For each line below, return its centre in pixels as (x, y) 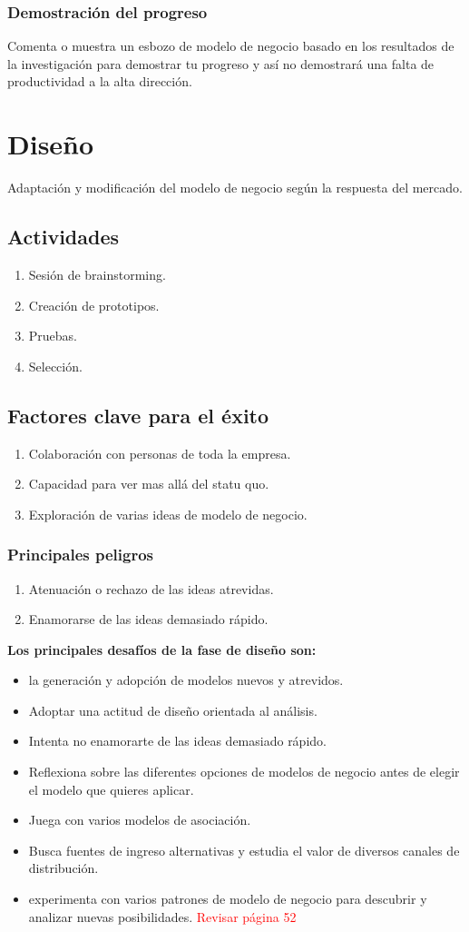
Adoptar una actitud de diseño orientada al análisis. (173, 710)
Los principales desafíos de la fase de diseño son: (162, 649)
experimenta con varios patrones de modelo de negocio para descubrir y (228, 899)
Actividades (64, 237)
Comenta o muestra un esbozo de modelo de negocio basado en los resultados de (231, 46)
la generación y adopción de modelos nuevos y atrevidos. (186, 680)
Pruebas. (53, 336)
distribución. (64, 868)
